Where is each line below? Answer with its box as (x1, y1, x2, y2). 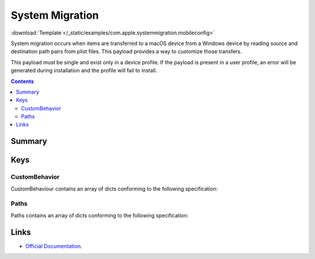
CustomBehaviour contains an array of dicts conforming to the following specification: (10, 185, 218, 192)
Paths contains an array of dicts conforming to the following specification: (10, 212, 189, 219)
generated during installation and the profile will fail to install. (10, 67, 157, 74)
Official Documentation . (25, 243, 83, 250)
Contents (10, 78, 34, 85)
